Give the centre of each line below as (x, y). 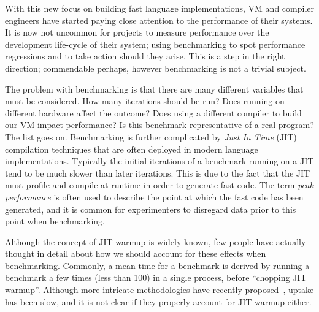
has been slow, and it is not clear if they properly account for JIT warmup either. (158, 301)
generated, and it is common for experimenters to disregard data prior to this (151, 209)
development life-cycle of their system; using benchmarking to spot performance (155, 44)
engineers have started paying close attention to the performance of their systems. (159, 20)
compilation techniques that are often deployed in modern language (132, 149)
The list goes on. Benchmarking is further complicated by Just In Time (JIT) (151, 136)
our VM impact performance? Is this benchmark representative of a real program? (159, 125)
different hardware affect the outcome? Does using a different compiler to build (153, 112)
